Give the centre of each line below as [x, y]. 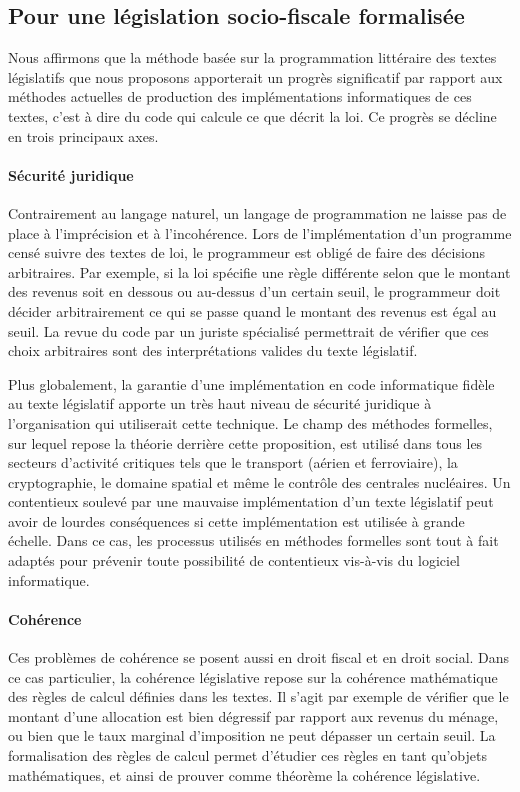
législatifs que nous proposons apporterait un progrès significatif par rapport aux [255, 76]
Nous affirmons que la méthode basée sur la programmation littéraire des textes [252, 57]
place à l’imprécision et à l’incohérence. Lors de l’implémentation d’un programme [260, 232]
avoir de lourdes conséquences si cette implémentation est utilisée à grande [236, 520]
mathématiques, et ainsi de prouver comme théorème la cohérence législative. [244, 774]
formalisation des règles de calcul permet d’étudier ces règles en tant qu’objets [247, 755]
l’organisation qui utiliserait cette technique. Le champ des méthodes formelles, [250, 422]
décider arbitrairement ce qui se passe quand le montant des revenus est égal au [252, 310]
